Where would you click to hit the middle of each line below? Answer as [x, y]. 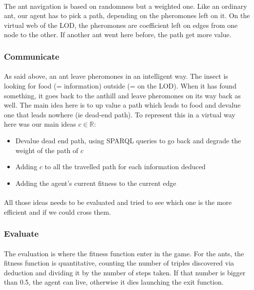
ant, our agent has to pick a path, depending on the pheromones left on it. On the [127, 15]
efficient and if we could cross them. [58, 212]
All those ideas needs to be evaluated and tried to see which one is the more [118, 202]
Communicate [32, 56]
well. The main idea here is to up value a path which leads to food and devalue [122, 105]
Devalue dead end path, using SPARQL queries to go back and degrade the [128, 140]
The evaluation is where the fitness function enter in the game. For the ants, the [124, 253]
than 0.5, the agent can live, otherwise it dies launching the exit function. [114, 282]
